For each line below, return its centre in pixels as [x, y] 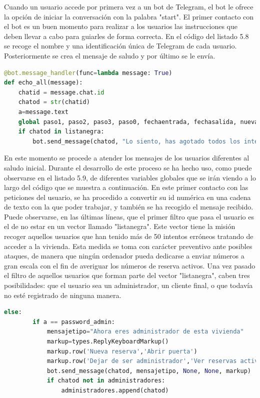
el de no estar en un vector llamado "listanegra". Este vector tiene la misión [120, 226]
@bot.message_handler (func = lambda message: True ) [88, 73]
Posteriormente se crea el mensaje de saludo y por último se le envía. [110, 55]
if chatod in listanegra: [61, 132]
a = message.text [43, 112]
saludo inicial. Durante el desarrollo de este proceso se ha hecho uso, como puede [128, 167]
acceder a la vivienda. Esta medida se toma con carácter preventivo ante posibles [128, 246]
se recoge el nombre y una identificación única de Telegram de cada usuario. [120, 46]
